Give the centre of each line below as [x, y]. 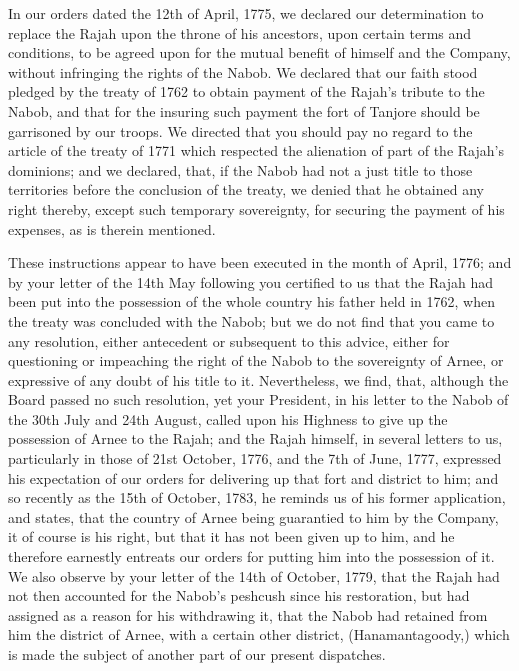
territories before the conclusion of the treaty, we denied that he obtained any [246, 189]
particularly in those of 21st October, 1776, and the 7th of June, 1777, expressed [255, 458]
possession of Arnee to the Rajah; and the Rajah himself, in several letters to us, [255, 438]
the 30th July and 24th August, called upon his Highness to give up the [228, 418]
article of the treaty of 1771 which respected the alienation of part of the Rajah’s [256, 150]
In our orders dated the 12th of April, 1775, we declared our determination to [246, 13]
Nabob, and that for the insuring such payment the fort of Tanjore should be [244, 110]
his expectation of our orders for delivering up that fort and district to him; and [253, 477]
